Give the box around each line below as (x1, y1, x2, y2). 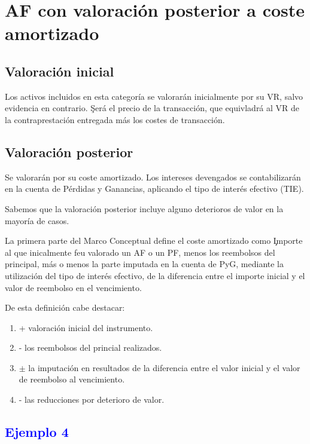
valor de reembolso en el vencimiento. (5, 281, 142, 293)
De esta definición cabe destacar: (5, 301, 125, 314)
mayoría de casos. (5, 214, 69, 226)
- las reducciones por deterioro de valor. (19, 393, 165, 406)
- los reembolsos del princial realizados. (19, 341, 162, 354)
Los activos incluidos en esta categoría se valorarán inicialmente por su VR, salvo (5, 90, 303, 102)
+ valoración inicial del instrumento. (19, 321, 153, 333)
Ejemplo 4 (5, 422, 69, 441)
